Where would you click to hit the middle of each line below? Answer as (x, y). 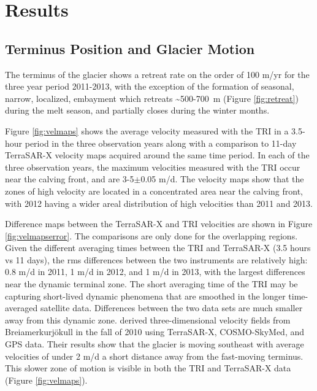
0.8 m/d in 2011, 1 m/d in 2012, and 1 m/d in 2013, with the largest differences (155, 272)
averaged (21, 308)
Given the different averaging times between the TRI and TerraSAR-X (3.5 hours (158, 248)
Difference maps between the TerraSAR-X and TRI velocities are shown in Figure (159, 224)
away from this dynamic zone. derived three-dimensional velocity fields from (148, 319)
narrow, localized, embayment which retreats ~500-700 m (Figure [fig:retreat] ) (152, 98)
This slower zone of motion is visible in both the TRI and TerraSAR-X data (148, 368)
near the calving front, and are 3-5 (70, 179)
